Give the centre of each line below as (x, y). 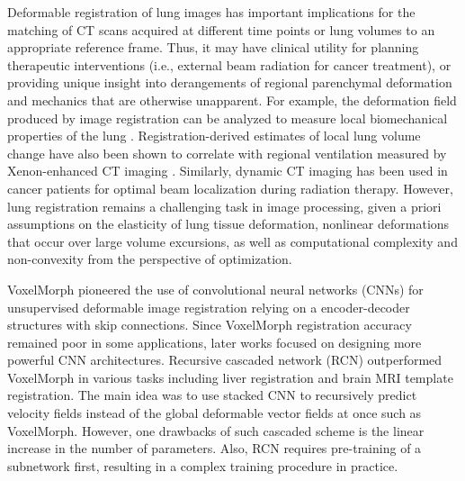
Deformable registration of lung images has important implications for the (211, 12)
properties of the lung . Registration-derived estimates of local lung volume (214, 136)
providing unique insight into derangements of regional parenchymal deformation (230, 82)
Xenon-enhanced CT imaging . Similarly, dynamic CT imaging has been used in (228, 171)
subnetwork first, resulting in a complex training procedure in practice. (203, 465)
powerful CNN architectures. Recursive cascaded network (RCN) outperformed (225, 360)
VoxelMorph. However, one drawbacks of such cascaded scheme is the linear (216, 430)
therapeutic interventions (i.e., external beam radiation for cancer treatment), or (229, 64)
